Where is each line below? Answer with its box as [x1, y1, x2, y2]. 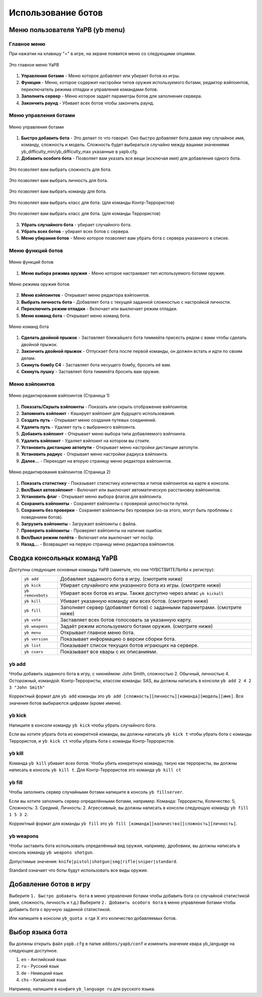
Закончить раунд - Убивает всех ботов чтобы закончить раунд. [21, 100, 155, 106]
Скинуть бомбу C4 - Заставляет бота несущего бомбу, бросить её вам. [21, 362, 172, 367]
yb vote [24, 617, 41, 622]
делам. [21, 355, 36, 361]
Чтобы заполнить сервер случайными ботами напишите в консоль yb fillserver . [9, 789, 184, 795]
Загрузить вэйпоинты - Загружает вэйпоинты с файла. [21, 521, 137, 527]
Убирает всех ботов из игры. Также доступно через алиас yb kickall [60, 590, 224, 597]
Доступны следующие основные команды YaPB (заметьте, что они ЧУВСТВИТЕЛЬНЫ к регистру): [9, 567, 215, 572]
